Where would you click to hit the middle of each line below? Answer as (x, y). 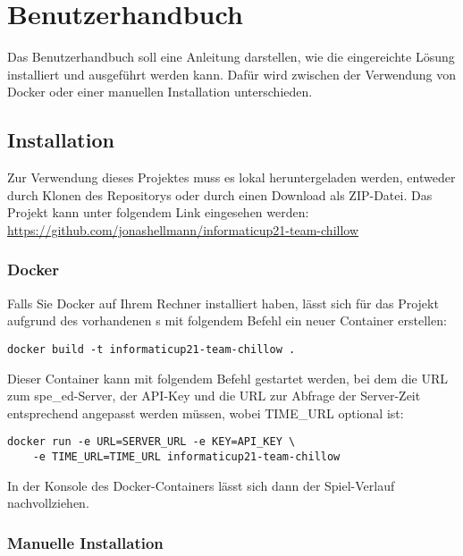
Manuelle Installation (85, 542)
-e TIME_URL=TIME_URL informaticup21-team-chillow (186, 456)
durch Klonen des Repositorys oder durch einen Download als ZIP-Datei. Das (220, 194)
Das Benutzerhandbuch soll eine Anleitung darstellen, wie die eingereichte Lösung (231, 57)
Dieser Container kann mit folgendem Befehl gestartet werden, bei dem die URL (227, 378)
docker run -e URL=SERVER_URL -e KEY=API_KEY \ (152, 442)
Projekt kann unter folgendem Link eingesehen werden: (158, 212)
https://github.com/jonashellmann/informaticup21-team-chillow (183, 229)
